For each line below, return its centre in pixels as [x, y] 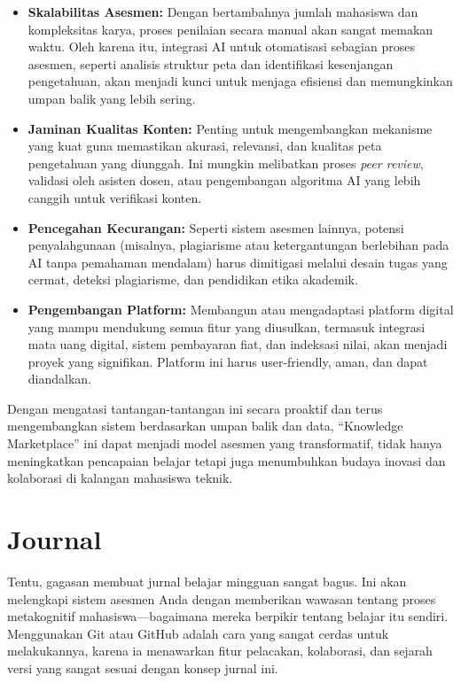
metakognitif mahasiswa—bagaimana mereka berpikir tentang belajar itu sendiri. [228, 616]
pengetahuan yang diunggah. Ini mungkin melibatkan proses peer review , [226, 163]
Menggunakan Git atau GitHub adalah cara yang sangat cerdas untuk [198, 633]
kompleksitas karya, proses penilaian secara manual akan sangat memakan [230, 29]
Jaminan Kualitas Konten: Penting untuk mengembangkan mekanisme [230, 128]
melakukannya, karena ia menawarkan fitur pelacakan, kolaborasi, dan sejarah [220, 651]
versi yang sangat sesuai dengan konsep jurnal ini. [143, 667]
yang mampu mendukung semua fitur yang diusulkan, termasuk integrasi [227, 326]
